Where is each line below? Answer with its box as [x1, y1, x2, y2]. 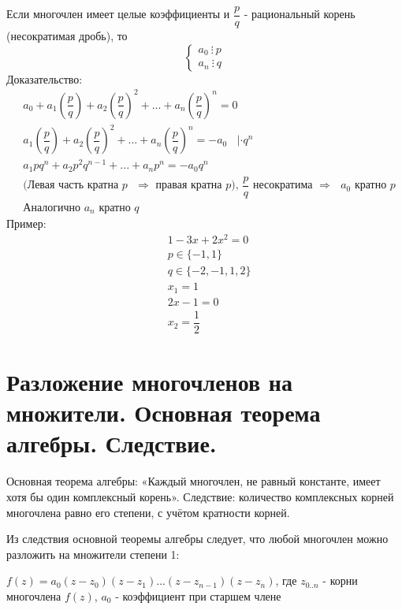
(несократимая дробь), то [6, 28, 128, 44]
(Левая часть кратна [23, 180, 119, 192]
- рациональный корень [244, 6, 355, 22]
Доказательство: [6, 70, 83, 87]
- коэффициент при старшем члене [115, 587, 281, 604]
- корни [322, 572, 358, 589]
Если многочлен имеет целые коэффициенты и [6, 6, 230, 22]
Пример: [6, 215, 47, 232]
